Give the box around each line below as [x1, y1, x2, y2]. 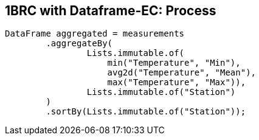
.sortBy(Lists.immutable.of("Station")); [46, 107, 246, 117]
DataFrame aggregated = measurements [5, 29, 185, 39]
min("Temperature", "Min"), [107, 58, 241, 68]
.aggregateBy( [46, 38, 113, 49]
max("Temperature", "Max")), [107, 77, 246, 88]
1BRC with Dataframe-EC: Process [5, 3, 216, 18]
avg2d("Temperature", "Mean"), [107, 68, 257, 78]
